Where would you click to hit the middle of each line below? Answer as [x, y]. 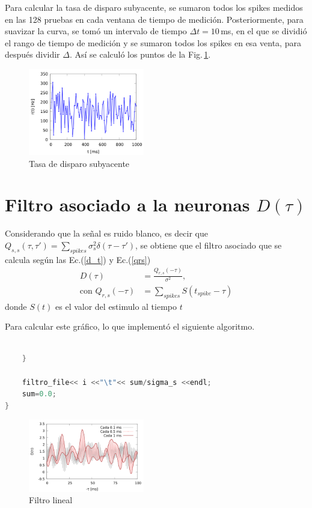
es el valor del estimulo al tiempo [116, 306]
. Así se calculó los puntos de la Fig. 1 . [140, 54]
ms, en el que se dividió [264, 31]
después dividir [32, 54]
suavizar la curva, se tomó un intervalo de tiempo [96, 31]
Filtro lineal [51, 500]
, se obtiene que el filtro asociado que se [209, 245]
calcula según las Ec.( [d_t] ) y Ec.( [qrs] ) [78, 259]
